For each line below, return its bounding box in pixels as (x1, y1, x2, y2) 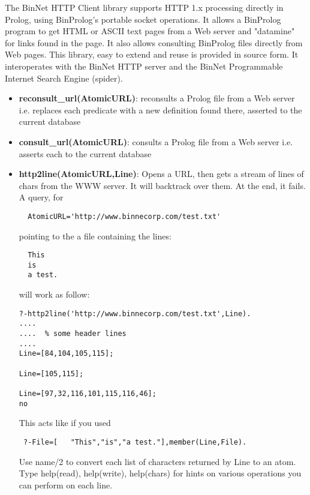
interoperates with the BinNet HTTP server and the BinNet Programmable (5, 59, 283, 72)
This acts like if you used (19, 416, 111, 429)
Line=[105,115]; (19, 369, 84, 378)
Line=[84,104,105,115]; (19, 349, 114, 358)
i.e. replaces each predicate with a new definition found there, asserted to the (19, 103, 302, 116)
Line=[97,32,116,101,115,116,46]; (19, 389, 156, 398)
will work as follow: (19, 288, 90, 301)
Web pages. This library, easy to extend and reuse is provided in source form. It (5, 48, 299, 61)
